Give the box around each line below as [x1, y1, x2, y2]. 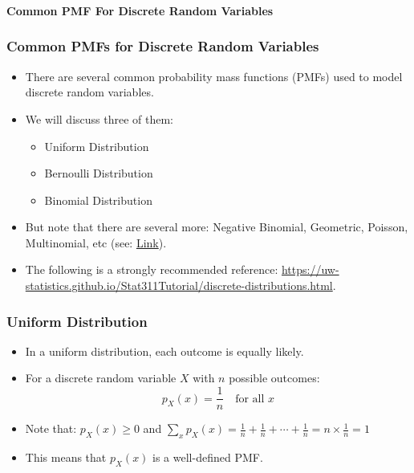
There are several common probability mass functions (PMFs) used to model [25, 67, 403, 84]
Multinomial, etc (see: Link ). [25, 234, 167, 251]
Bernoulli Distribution [44, 165, 153, 181]
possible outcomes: [229, 369, 320, 386]
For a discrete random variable [25, 369, 177, 386]
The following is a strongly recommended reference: [25, 261, 278, 278]
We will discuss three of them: [25, 110, 173, 127]
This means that [25, 448, 107, 465]
